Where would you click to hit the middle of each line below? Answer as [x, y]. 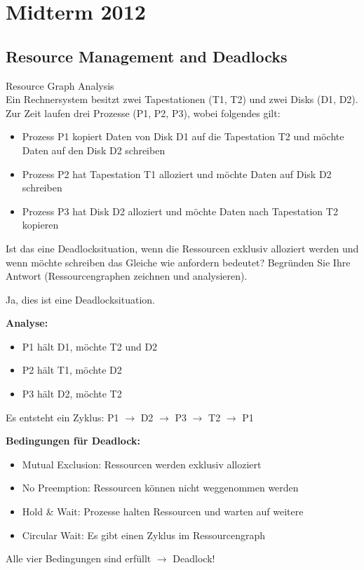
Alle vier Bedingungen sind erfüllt [79, 558]
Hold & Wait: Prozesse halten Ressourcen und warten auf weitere [163, 511]
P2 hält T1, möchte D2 [72, 370]
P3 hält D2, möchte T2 [72, 394]
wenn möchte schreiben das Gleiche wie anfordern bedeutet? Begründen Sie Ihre [178, 262]
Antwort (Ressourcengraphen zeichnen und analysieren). [127, 276]
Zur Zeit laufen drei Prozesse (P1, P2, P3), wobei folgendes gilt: [143, 113]
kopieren [40, 225]
